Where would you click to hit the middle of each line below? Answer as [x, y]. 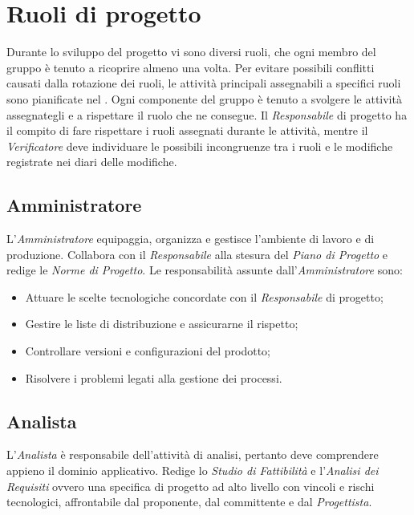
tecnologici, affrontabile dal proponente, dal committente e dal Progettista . [189, 502]
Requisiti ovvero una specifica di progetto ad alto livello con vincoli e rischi [191, 486]
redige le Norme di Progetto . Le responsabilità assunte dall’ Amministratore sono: [205, 270]
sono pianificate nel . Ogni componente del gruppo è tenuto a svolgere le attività [204, 98]
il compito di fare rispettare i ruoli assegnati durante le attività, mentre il [187, 130]
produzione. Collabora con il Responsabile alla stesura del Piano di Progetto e [197, 254]
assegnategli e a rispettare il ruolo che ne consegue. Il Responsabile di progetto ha [207, 114]
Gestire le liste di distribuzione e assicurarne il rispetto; [162, 324]
